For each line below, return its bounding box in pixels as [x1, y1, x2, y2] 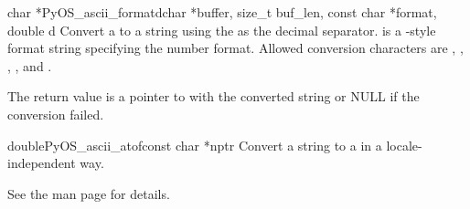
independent [7, 153, 76, 172]
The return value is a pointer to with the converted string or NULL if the [7, 87, 420, 106]
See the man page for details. [7, 183, 170, 203]
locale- [386, 135, 422, 154]
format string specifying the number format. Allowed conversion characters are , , [7, 38, 464, 57]
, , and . [7, 56, 52, 75]
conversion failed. [7, 104, 104, 123]
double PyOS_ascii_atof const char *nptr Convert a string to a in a [7, 135, 382, 154]
